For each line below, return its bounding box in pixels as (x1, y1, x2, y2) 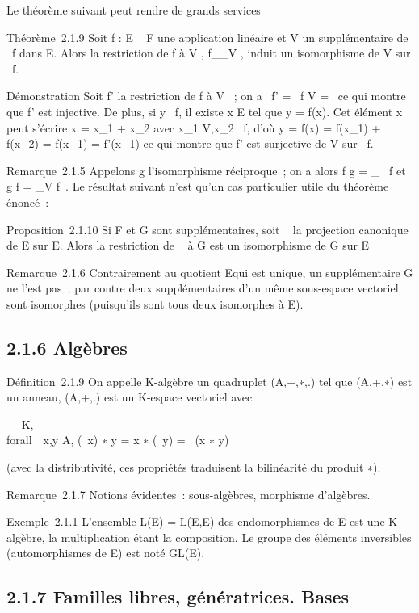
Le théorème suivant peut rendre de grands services (6, 2, 261, 18)
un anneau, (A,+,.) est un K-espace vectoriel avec (6, 388, 253, 405)
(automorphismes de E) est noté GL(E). (6, 544, 205, 561)
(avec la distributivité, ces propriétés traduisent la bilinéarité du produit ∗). (6, 459, 381, 476)
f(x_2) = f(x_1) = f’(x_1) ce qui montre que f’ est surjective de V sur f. (6, 135, 374, 152)
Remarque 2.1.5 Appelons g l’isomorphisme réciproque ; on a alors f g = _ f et (6, 162, 406, 178)
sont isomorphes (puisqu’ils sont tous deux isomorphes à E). (6, 295, 304, 312)
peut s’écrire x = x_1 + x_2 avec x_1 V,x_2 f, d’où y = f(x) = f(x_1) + (6, 119, 381, 136)
